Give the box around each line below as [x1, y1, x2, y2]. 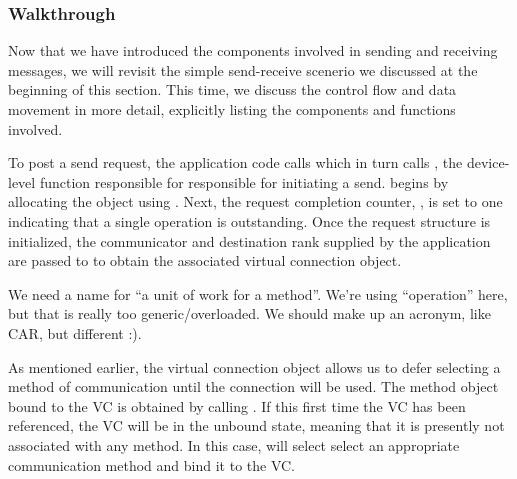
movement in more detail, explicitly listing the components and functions [8, 99, 456, 119]
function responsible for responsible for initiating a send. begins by [39, 171, 449, 192]
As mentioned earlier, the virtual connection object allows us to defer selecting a [8, 356, 501, 377]
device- [466, 152, 510, 173]
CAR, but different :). [8, 322, 142, 343]
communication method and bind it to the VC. [8, 454, 296, 475]
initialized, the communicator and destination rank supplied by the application [8, 230, 491, 251]
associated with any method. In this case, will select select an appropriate [8, 434, 460, 455]
